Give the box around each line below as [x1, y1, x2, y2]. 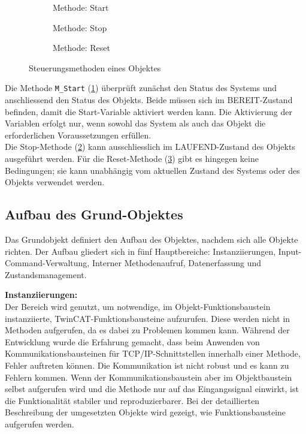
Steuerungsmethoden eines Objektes [29, 61, 161, 74]
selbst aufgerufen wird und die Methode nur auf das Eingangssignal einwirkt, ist [5, 382, 299, 395]
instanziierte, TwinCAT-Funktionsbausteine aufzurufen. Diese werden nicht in [5, 312, 290, 324]
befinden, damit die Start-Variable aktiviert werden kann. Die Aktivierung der [5, 105, 293, 117]
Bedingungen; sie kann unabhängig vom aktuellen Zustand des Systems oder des [5, 164, 300, 176]
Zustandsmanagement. [5, 268, 87, 281]
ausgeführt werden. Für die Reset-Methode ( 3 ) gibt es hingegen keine [5, 152, 259, 164]
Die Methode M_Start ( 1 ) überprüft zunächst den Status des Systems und [5, 82, 277, 94]
